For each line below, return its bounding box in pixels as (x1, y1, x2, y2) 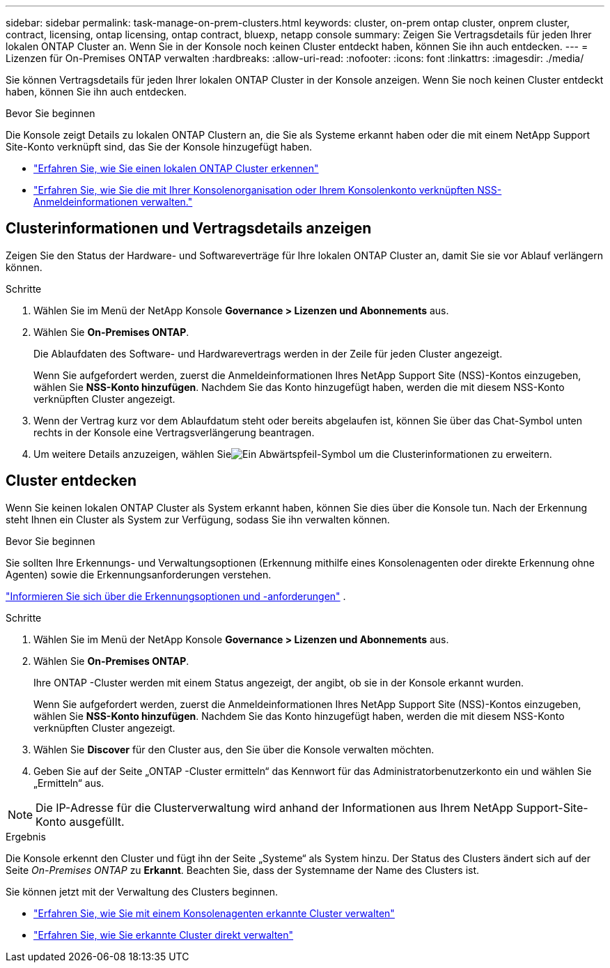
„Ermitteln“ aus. (33, 776, 104, 789)
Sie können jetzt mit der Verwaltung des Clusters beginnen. (6, 885, 278, 898)
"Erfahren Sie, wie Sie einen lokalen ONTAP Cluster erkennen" (33, 162, 319, 174)
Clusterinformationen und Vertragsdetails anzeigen (6, 220, 372, 238)
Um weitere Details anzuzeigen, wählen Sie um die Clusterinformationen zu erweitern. (33, 447, 552, 460)
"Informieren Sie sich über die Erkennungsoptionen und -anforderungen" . (6, 590, 346, 602)
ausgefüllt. (69, 814, 125, 829)
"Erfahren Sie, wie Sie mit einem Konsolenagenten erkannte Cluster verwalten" (33, 907, 395, 919)
